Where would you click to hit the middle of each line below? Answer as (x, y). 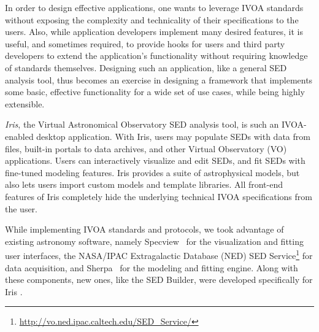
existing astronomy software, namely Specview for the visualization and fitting (154, 241)
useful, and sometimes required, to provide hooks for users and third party (145, 43)
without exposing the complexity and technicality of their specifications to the (152, 19)
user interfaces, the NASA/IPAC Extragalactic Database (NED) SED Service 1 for (159, 254)
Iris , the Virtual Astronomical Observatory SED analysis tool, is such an (142, 124)
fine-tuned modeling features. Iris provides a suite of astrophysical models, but (152, 172)
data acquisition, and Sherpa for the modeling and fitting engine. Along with (152, 267)
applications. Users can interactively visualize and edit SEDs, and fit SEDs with (155, 160)
